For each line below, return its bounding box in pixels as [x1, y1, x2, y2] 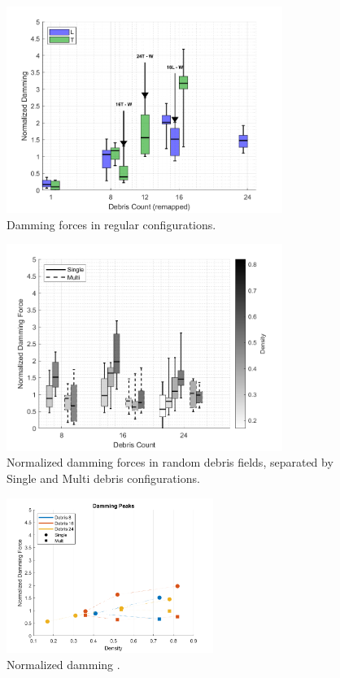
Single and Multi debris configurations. [7, 469, 200, 486]
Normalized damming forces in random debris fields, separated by [7, 454, 333, 471]
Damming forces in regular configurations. [7, 215, 216, 233]
